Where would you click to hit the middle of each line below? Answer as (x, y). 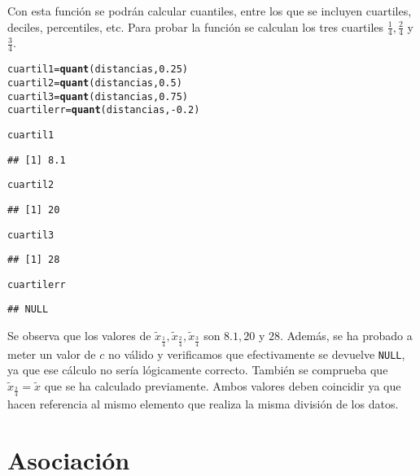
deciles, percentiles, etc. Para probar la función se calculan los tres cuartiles (196, 26)
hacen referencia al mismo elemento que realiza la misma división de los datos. (203, 404)
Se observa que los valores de (79, 336)
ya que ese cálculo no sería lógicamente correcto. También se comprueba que (198, 370)
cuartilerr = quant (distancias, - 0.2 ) (104, 110)
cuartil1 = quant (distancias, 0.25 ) (98, 70)
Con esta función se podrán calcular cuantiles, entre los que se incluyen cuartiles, (210, 11)
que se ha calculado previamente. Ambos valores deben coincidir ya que (223, 385)
